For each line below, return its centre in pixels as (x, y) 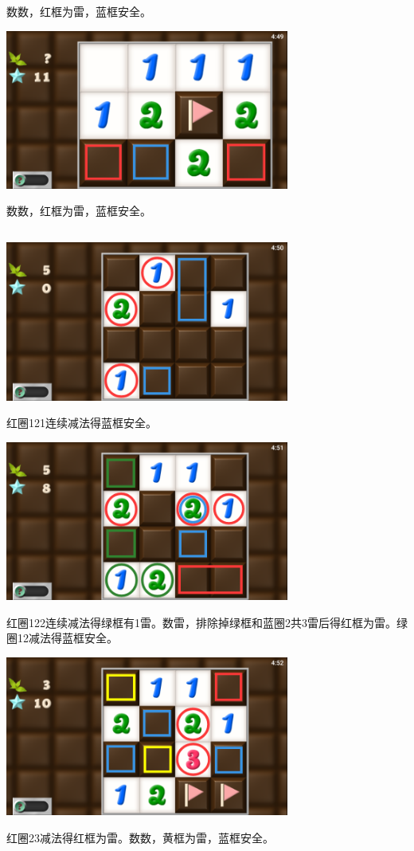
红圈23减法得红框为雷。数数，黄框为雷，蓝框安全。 (140, 837)
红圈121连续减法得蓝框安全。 (82, 423)
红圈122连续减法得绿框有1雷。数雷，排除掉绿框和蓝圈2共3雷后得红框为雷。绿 (207, 622)
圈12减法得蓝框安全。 (62, 638)
